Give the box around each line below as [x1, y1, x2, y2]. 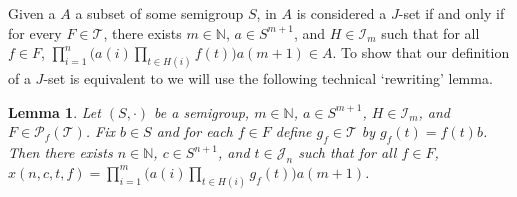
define [275, 121, 312, 142]
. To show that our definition [332, 42, 510, 63]
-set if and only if [398, 3, 505, 23]
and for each [156, 121, 233, 142]
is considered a [296, 3, 387, 23]
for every [8, 22, 62, 43]
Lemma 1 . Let [8, 101, 101, 122]
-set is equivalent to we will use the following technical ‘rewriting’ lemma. [43, 68, 493, 89]
